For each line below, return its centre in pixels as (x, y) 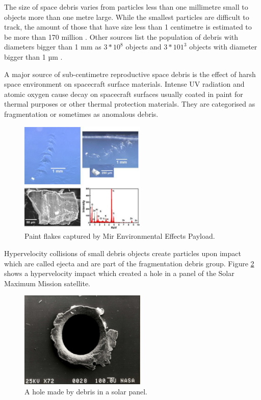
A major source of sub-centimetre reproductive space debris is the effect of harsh (130, 74)
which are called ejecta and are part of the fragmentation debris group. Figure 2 (129, 263)
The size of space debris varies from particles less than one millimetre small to (126, 7)
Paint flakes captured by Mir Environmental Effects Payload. (120, 236)
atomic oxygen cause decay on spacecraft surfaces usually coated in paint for (124, 94)
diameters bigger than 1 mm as (53, 47)
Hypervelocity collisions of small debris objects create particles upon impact (123, 253)
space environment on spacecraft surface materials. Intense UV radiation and (124, 84)
